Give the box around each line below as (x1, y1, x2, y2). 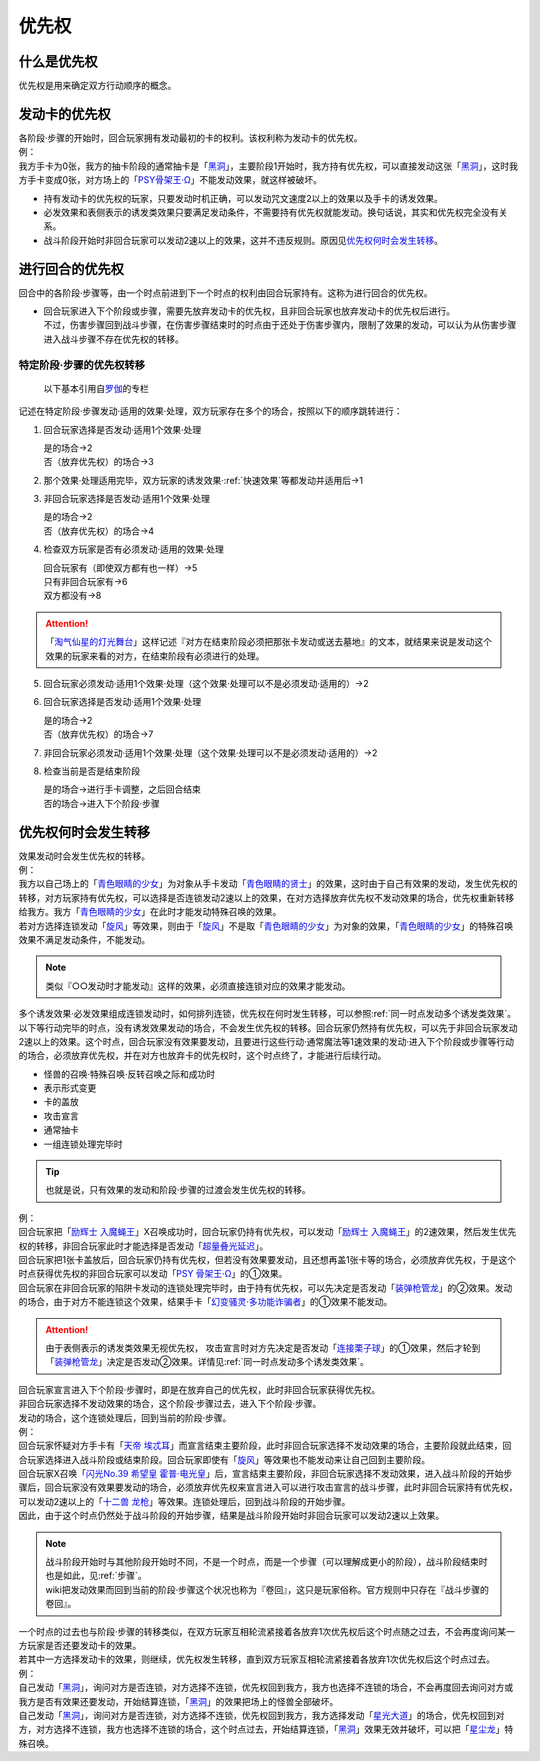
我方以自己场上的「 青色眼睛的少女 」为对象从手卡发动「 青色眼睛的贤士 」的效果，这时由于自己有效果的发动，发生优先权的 (18, 878, 518, 890)
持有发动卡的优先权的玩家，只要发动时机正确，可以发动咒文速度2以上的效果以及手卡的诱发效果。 (43, 192, 444, 204)
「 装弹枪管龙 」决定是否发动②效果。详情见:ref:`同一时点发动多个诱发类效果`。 (45, 1356, 369, 1368)
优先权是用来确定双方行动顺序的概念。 (18, 80, 177, 92)
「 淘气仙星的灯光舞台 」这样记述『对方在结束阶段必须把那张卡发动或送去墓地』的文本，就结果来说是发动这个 (45, 636, 492, 648)
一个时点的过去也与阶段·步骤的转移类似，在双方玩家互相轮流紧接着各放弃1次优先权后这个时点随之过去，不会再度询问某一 (18, 1625, 515, 1637)
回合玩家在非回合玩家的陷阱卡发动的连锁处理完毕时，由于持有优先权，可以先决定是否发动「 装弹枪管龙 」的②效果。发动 (18, 1281, 513, 1294)
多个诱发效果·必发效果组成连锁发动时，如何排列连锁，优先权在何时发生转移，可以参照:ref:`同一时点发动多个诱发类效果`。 (18, 1008, 517, 1020)
